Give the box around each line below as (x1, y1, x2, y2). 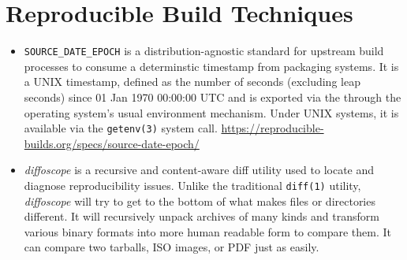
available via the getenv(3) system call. (24, 120, 218, 136)
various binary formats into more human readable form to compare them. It (24, 223, 391, 240)
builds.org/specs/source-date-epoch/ (24, 135, 200, 151)
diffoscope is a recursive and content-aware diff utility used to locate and (24, 162, 375, 178)
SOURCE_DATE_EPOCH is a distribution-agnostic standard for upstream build (24, 43, 384, 59)
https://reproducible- (221, 120, 324, 136)
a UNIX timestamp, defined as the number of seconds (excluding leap (24, 73, 360, 90)
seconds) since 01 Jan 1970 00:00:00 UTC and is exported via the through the (24, 88, 401, 105)
